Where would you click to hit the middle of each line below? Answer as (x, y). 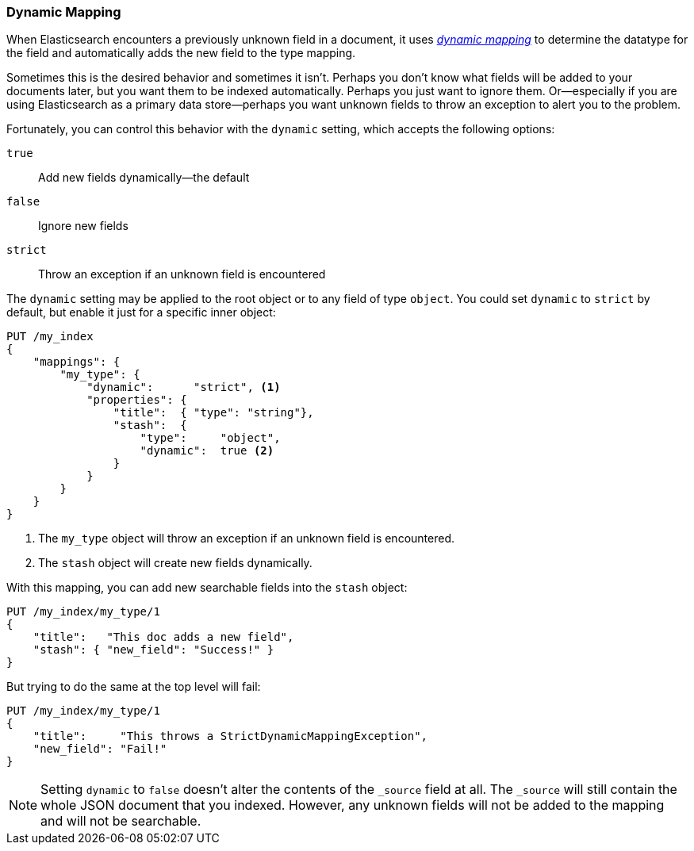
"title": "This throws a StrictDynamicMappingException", (230, 736)
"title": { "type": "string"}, (213, 413)
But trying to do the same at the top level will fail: (134, 687)
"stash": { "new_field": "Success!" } (153, 650)
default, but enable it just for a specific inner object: (141, 312)
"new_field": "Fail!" (100, 749)
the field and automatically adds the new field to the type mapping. (181, 53)
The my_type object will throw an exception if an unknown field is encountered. (246, 539)
